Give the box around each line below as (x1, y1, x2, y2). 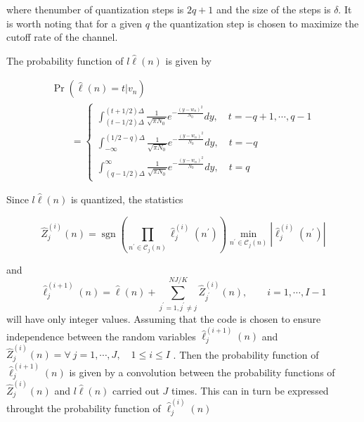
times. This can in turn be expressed (171, 383, 329, 397)
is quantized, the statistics (70, 192, 183, 207)
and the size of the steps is (216, 2, 331, 16)
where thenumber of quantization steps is (6, 2, 184, 16)
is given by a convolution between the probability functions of (69, 364, 335, 379)
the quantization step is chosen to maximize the (152, 15, 359, 30)
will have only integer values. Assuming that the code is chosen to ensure (6, 312, 321, 326)
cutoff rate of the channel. (6, 30, 118, 44)
